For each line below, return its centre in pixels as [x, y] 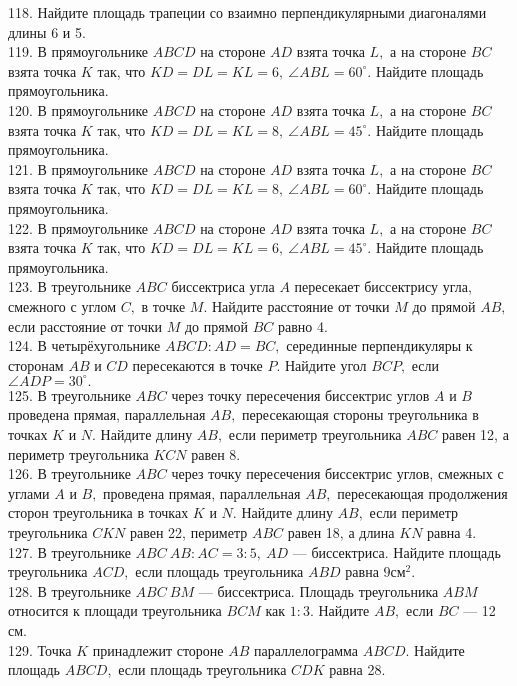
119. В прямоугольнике [78, 51]
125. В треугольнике [69, 394]
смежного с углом [62, 305]
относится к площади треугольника [115, 610]
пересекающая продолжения [422, 492]
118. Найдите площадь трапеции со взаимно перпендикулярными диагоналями [247, 12]
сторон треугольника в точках [98, 512]
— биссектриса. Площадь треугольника [318, 590]
